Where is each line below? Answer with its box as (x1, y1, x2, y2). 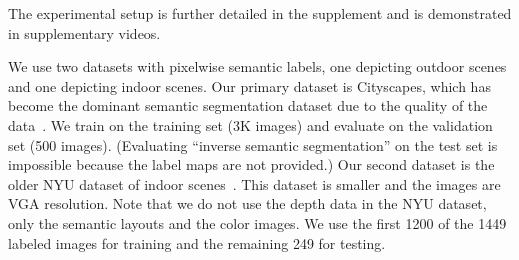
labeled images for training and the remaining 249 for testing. (8, 232, 386, 253)
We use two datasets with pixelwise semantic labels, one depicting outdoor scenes (8, 56, 507, 77)
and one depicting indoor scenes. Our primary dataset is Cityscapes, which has (8, 75, 491, 96)
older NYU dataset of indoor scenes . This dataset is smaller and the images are (8, 173, 501, 194)
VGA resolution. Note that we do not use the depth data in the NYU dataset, (8, 193, 487, 214)
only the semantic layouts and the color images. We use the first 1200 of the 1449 (8, 212, 507, 233)
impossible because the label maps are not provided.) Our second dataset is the (8, 154, 495, 175)
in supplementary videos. (8, 22, 161, 43)
